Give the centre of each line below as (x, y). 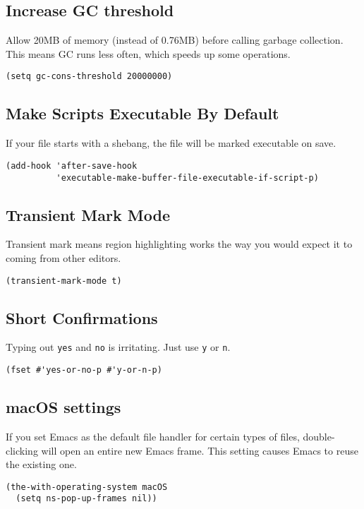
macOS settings (63, 407)
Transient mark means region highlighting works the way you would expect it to (179, 244)
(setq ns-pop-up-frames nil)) (86, 499)
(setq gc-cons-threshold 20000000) (89, 77)
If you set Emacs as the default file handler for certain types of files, (153, 436)
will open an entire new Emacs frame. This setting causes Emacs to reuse (200, 450)
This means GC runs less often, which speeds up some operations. (148, 53)
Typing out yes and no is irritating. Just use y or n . (118, 347)
